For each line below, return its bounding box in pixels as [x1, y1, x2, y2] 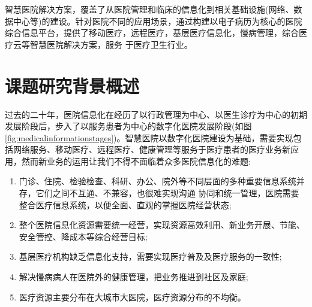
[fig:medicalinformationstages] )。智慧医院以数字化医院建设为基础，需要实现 [5, 131, 293, 144]
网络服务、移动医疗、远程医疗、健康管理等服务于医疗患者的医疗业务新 [13, 143, 290, 156]
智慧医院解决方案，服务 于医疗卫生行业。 [29, 38, 193, 50]
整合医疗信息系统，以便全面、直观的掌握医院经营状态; [19, 198, 232, 211]
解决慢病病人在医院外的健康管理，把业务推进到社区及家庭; [19, 270, 248, 283]
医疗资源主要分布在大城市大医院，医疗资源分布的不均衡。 [19, 290, 246, 303]
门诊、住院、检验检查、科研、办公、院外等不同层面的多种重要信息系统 [19, 175, 296, 187]
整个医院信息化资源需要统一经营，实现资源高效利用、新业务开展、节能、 [19, 218, 305, 231]
